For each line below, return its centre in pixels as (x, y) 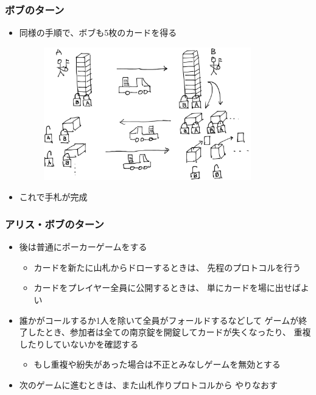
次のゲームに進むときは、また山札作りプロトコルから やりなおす (149, 384)
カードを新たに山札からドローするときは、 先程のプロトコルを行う (167, 267)
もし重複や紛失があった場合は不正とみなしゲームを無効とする (157, 364)
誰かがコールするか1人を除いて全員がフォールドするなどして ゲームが (159, 320)
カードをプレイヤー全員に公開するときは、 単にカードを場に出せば (167, 288)
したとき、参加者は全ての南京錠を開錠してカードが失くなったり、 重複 (169, 332)
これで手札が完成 (53, 197)
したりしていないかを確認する (79, 344)
